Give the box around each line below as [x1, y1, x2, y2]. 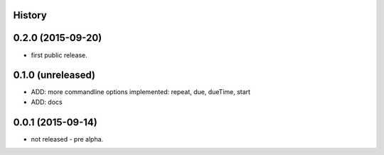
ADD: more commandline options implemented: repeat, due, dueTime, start [31, 88, 251, 96]
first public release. [31, 50, 88, 59]
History [13, 9, 48, 21]
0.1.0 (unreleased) [13, 69, 96, 81]
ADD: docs [31, 98, 63, 106]
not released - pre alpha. [31, 134, 104, 143]
